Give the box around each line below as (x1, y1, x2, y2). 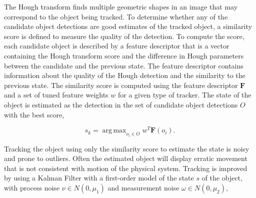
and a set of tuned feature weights (4, 89, 108, 100)
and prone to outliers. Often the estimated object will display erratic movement (4, 153, 247, 163)
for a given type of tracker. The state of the (117, 89, 251, 100)
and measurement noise (107, 182, 179, 193)
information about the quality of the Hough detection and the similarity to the (4, 70, 245, 80)
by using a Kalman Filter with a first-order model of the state (4, 172, 194, 183)
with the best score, (4, 109, 64, 119)
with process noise (4, 182, 60, 193)
